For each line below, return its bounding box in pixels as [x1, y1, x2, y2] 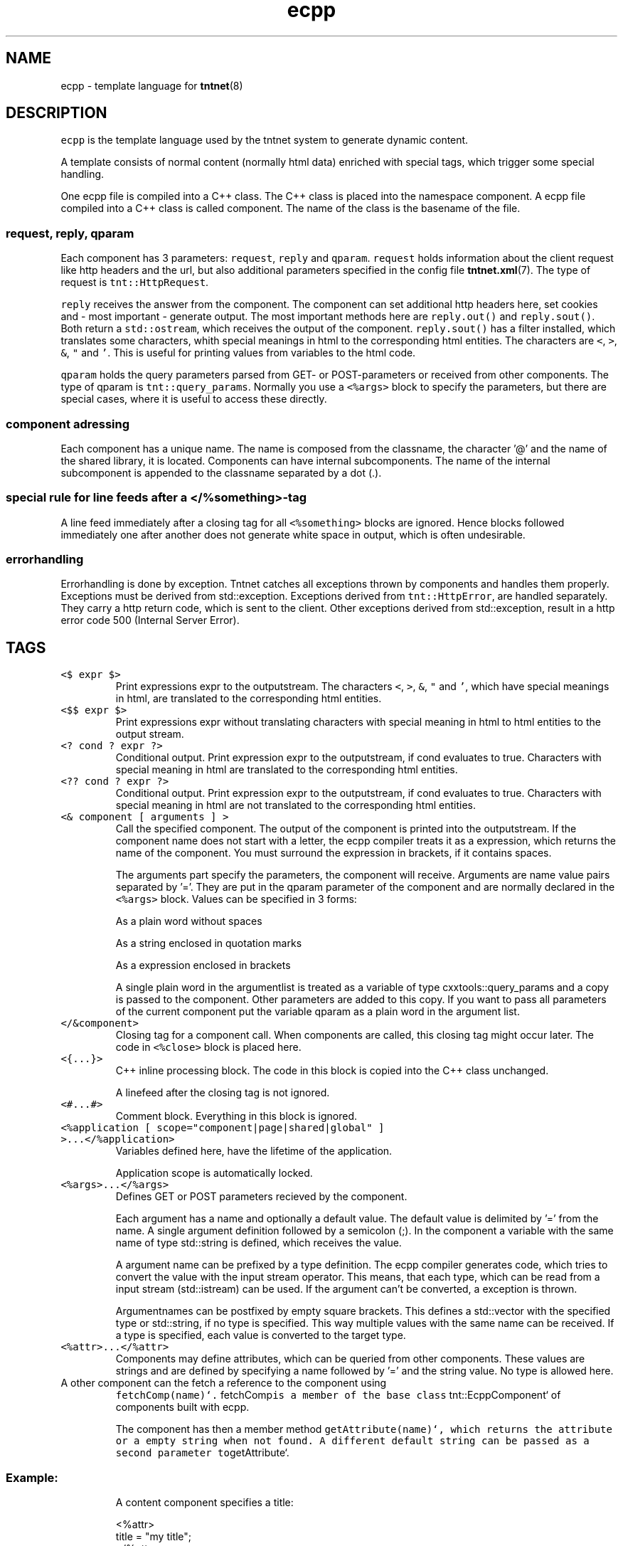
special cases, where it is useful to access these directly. [60, 393, 327, 406]
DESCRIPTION [6, 104, 107, 122]
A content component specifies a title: [115, 1496, 294, 1509]
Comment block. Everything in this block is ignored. [115, 1110, 358, 1123]
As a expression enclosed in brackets [115, 959, 291, 972]
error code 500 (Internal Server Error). [60, 614, 240, 627]
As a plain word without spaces [115, 915, 262, 928]
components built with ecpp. [115, 1401, 250, 1414]
